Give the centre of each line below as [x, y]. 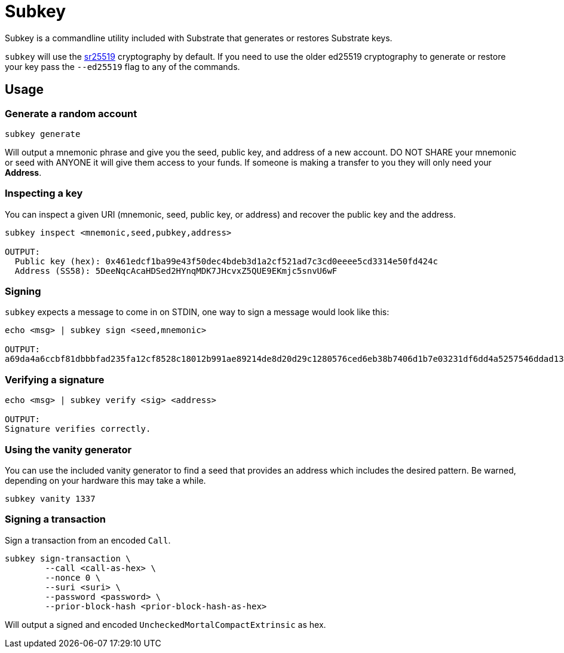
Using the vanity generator [68, 449]
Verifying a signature [55, 379]
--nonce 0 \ [73, 577]
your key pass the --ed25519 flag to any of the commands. [122, 66]
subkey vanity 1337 [50, 498]
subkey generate [43, 134]
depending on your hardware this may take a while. [105, 480]
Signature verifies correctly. [78, 429]
